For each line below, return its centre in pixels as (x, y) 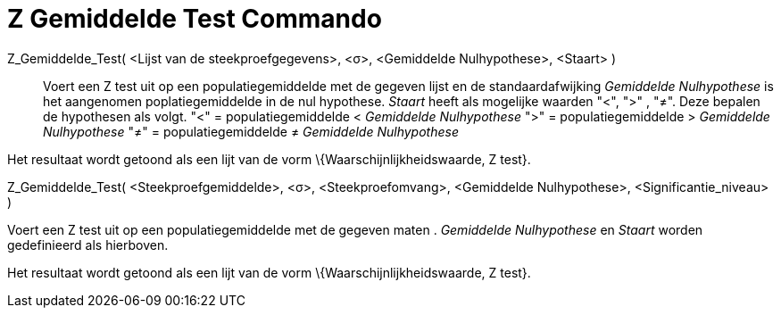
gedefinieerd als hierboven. (88, 245)
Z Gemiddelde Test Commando (195, 19)
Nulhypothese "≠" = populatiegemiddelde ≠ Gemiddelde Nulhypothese (251, 131)
